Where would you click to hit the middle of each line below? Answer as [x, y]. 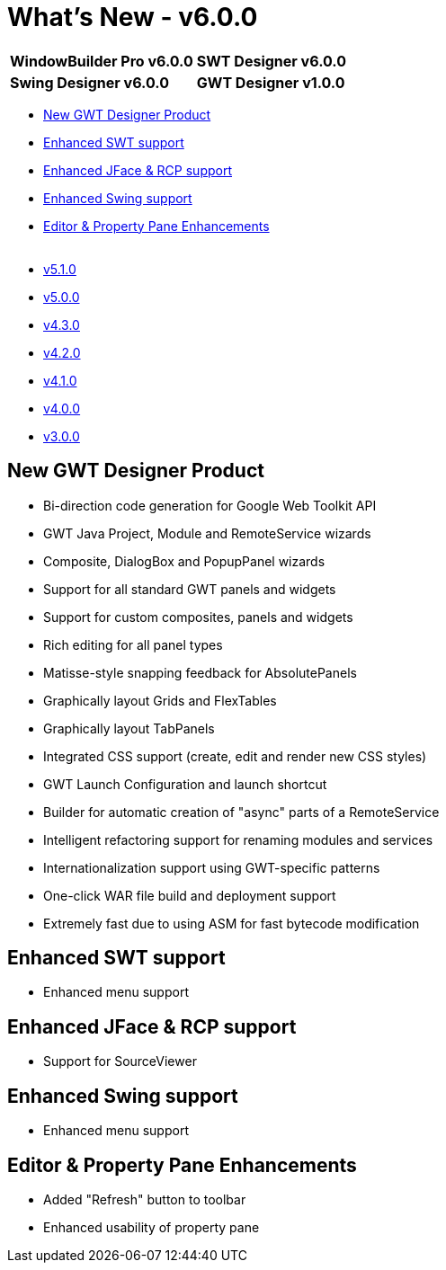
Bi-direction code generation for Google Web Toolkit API [210, 505]
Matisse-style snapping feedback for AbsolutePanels [200, 672]
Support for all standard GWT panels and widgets [190, 589]
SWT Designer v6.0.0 [271, 61]
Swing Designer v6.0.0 [89, 82]
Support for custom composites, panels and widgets [198, 617]
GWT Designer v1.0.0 [271, 82]
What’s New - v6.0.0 [133, 17]
